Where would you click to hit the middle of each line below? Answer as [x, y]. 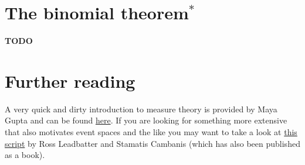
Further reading [70, 80]
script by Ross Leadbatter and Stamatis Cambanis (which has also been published [152, 143]
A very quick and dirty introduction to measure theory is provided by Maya [141, 109]
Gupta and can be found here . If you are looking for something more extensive [146, 120]
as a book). [25, 155]
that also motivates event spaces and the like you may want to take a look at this [151, 132]
